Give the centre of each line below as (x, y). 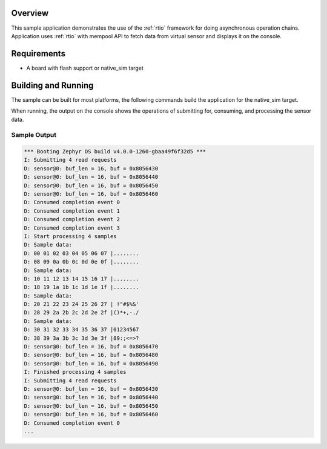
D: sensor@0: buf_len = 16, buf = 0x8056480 (91, 355)
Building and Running (52, 85)
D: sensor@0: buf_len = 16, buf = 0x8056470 (91, 347)
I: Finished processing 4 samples (75, 372)
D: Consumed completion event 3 (72, 228)
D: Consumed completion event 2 (72, 219)
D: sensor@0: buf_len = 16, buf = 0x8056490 (91, 363)
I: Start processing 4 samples (71, 236)
